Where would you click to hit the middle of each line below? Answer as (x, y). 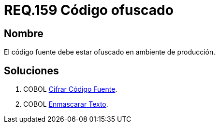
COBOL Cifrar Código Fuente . (70, 89)
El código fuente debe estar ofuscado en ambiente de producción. (110, 52)
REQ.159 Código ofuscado (89, 10)
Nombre (24, 33)
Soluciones (31, 71)
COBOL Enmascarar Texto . (66, 104)
